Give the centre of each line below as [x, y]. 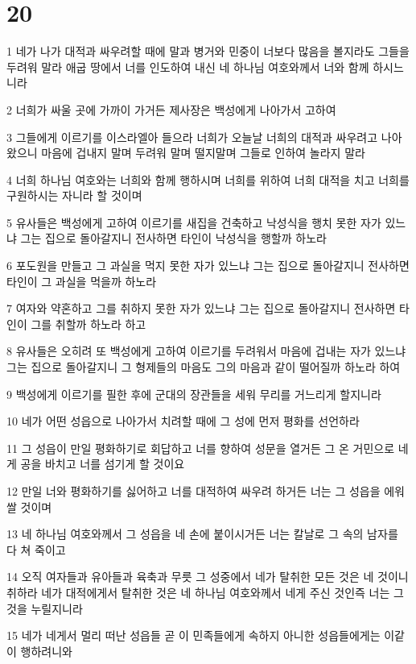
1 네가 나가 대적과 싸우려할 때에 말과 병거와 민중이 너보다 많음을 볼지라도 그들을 [208, 51]
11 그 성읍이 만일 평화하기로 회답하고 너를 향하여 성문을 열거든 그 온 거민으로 [201, 448]
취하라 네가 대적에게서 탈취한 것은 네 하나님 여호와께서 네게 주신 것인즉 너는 [198, 592]
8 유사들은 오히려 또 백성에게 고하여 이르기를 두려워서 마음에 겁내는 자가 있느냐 [206, 351]
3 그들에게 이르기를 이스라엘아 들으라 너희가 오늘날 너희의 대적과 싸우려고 [192, 137]
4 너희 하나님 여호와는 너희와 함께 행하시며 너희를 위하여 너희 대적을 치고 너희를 [208, 179]
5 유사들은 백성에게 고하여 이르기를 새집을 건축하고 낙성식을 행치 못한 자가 [194, 222]
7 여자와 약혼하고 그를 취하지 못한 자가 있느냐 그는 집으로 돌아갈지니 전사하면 [201, 308]
